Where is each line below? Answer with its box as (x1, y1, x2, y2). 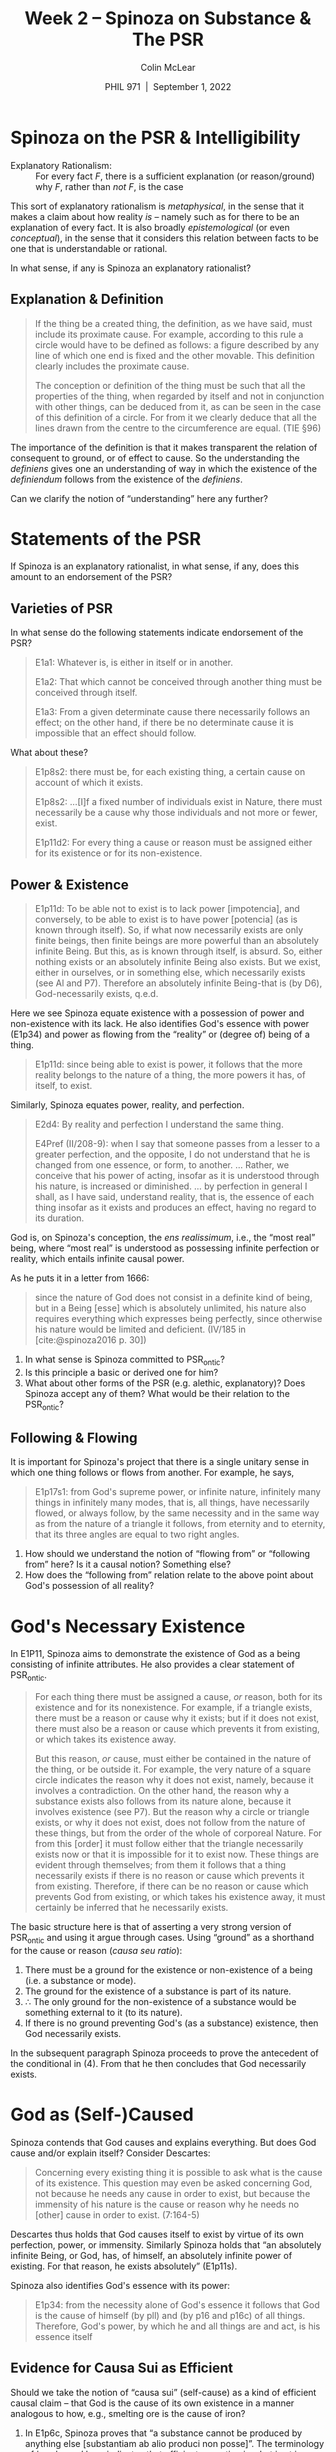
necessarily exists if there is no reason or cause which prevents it (34, 1870, 305, 1882)
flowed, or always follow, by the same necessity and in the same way (34, 1507, 320, 1519)
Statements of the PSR (10, 527, 202, 550)
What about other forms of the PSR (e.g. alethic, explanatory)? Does (24, 1377, 306, 1389)
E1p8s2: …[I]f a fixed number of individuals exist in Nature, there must (34, 796, 323, 808)
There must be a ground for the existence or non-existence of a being (24, 1964, 313, 1976)
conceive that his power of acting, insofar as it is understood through (34, 1170, 320, 1182)
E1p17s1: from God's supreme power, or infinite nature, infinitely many (34, 1486, 322, 1498)
